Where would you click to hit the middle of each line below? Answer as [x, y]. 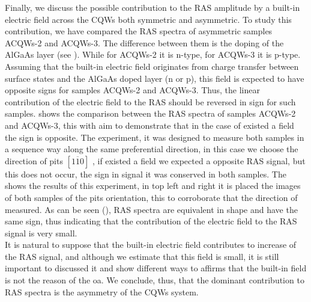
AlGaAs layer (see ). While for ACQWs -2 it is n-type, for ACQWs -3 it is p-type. [153, 54]
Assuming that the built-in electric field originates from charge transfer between [152, 66]
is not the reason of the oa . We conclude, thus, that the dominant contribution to [155, 280]
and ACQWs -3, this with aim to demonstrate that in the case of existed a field [149, 125]
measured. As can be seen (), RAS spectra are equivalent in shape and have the [151, 209]
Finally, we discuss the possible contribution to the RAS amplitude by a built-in [152, 7]
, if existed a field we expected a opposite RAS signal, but [199, 160]
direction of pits [34, 160]
